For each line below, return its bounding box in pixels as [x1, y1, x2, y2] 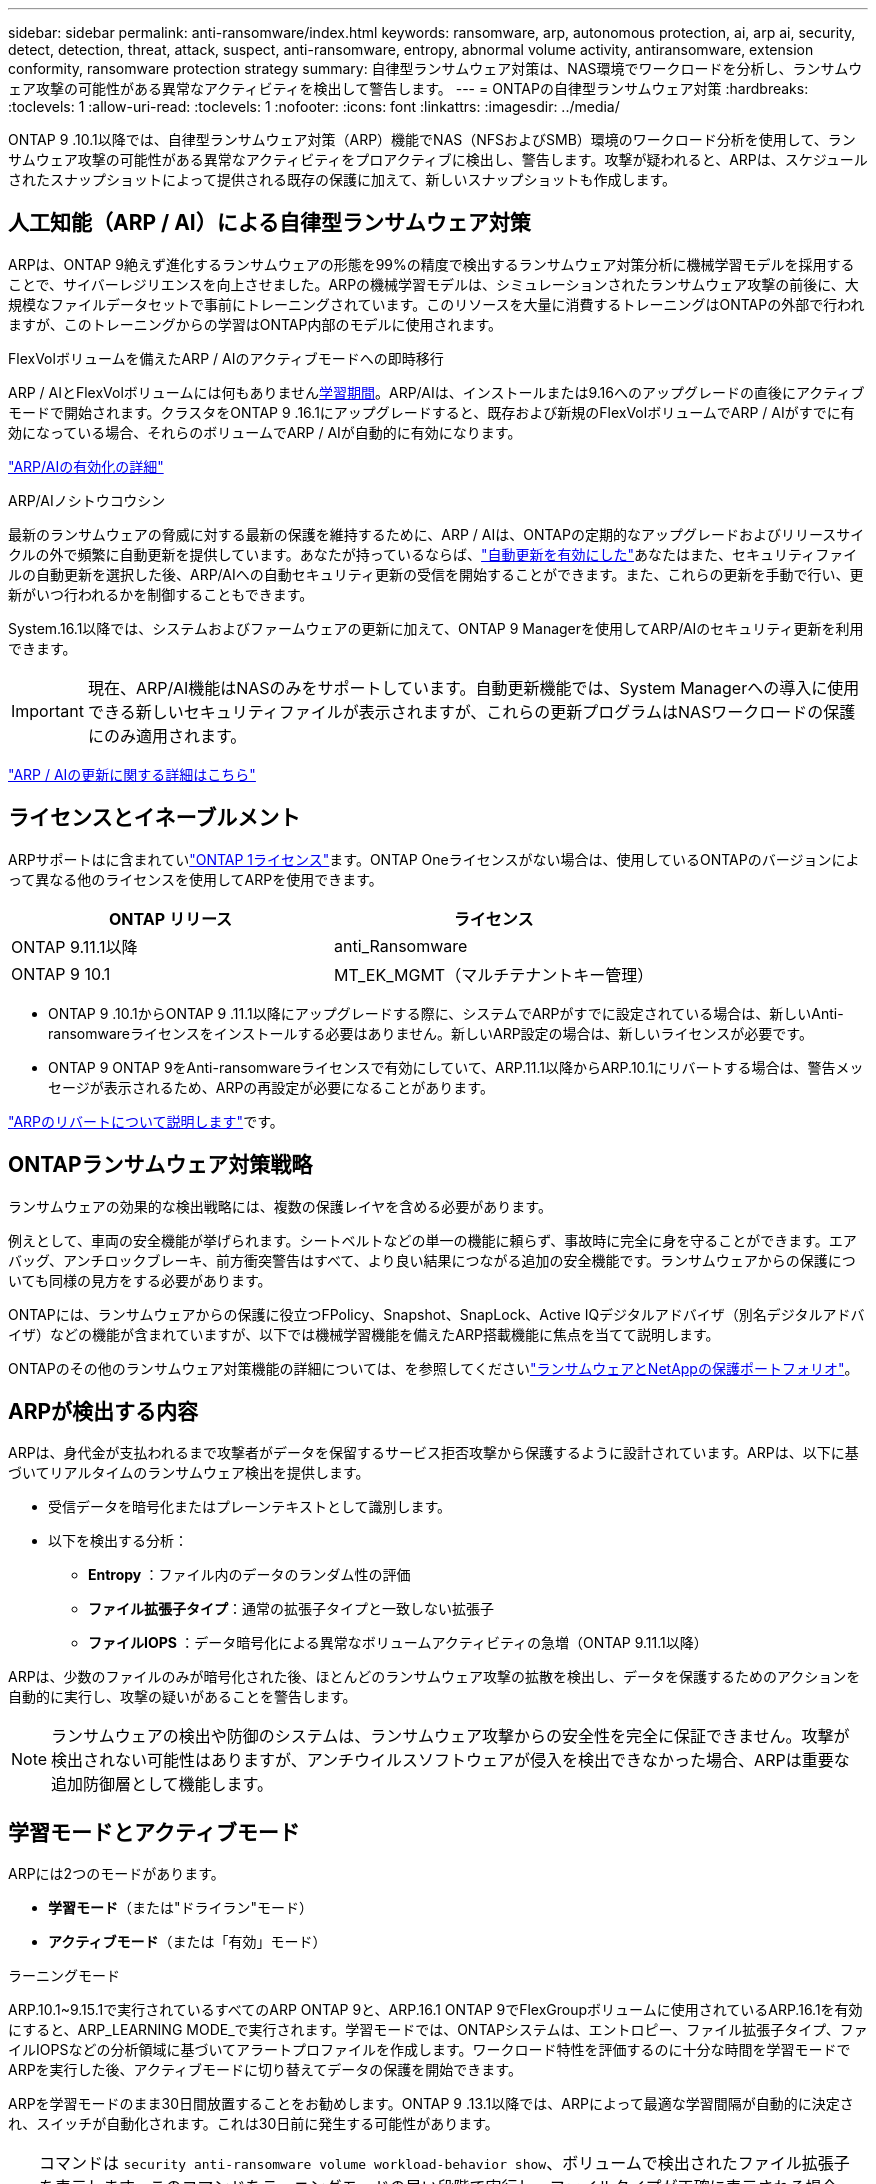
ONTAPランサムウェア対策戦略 [8, 1152, 313, 1178]
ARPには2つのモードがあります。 [8, 1865, 225, 1883]
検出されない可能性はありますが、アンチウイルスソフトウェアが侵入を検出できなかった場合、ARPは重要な [51, 1750, 850, 1771]
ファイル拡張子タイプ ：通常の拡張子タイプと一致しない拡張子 [88, 1600, 494, 1618]
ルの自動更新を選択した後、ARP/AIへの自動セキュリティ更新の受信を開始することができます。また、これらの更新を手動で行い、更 [8, 565, 864, 583]
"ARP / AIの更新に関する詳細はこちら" [8, 765, 256, 783]
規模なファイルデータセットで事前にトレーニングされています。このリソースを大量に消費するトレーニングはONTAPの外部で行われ [8, 295, 865, 313]
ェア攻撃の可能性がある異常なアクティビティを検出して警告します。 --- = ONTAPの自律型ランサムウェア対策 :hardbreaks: [8, 80, 809, 97]
